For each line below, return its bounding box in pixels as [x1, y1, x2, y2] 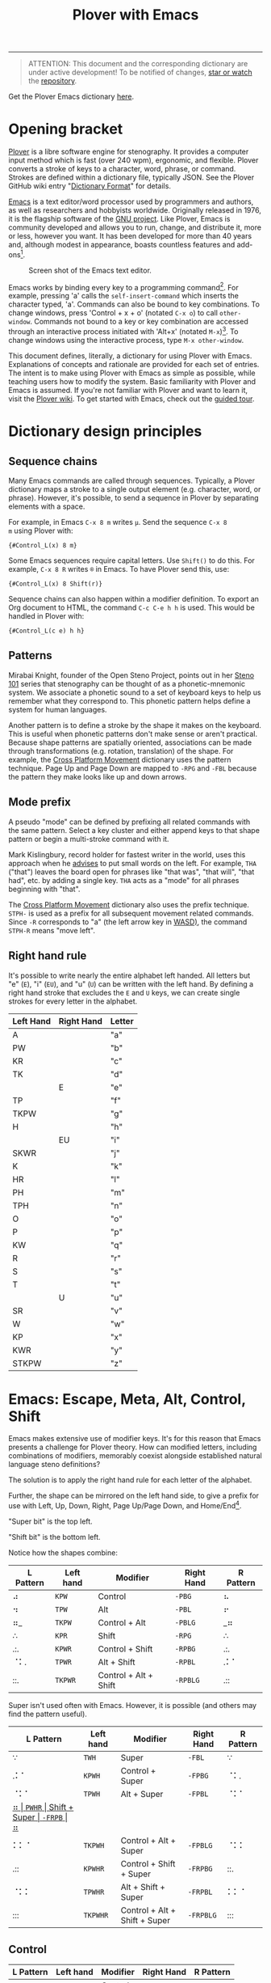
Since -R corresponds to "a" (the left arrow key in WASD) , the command [8, 916, 248, 927]
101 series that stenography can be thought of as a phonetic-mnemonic [8, 679, 246, 688]
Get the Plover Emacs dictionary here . [8, 91, 135, 102]
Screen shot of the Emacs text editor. [28, 265, 152, 275]
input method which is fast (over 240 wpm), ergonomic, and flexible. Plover [8, 155, 259, 165]
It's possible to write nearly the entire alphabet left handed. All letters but [8, 970, 251, 980]
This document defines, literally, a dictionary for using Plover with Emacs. [8, 351, 252, 361]
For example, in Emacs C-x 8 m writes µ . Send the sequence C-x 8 [8, 518, 227, 527]
